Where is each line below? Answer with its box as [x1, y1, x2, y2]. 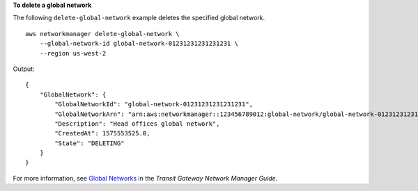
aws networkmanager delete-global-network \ [25, 30, 180, 38]
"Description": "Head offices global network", [54, 119, 220, 128]
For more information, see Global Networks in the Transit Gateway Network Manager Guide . [13, 174, 278, 182]
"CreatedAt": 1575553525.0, [54, 129, 150, 138]
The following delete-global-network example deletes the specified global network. [13, 14, 265, 22]
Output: [13, 65, 35, 73]
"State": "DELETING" [54, 139, 125, 147]
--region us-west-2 [39, 49, 107, 57]
